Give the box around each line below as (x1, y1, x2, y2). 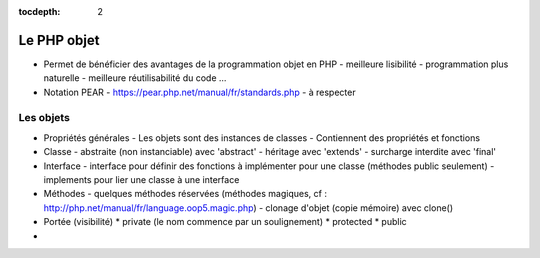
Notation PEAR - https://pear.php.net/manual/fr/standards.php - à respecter (43, 86, 356, 98)
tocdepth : (18, 6, 61, 17)
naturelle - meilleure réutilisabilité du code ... (43, 72, 227, 84)
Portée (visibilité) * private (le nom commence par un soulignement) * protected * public (43, 216, 407, 228)
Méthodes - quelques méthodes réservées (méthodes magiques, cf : (43, 188, 327, 200)
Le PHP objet (18, 31, 100, 49)
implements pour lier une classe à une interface (43, 174, 240, 185)
